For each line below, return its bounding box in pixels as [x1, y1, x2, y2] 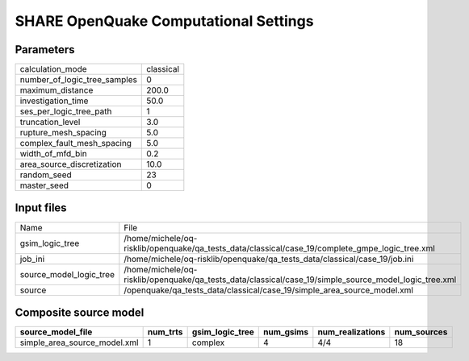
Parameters [15, 43, 75, 56]
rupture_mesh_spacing [19, 127, 107, 139]
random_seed [19, 169, 72, 180]
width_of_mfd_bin [19, 148, 88, 160]
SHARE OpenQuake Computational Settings [15, 12, 314, 30]
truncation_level [19, 117, 81, 128]
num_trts [147, 326, 183, 338]
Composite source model [15, 306, 144, 319]
